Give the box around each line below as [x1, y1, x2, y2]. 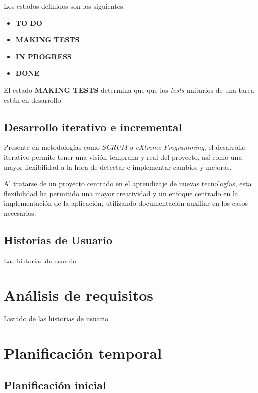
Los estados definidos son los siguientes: [4, 1, 125, 11]
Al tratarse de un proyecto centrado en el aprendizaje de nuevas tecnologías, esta [4, 178, 252, 189]
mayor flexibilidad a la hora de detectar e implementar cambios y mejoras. [4, 161, 232, 172]
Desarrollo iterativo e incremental [4, 119, 182, 134]
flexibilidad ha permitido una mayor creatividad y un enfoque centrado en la [4, 188, 238, 198]
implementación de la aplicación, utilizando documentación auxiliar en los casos [4, 198, 248, 208]
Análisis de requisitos [4, 284, 154, 305]
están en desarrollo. [4, 94, 63, 105]
